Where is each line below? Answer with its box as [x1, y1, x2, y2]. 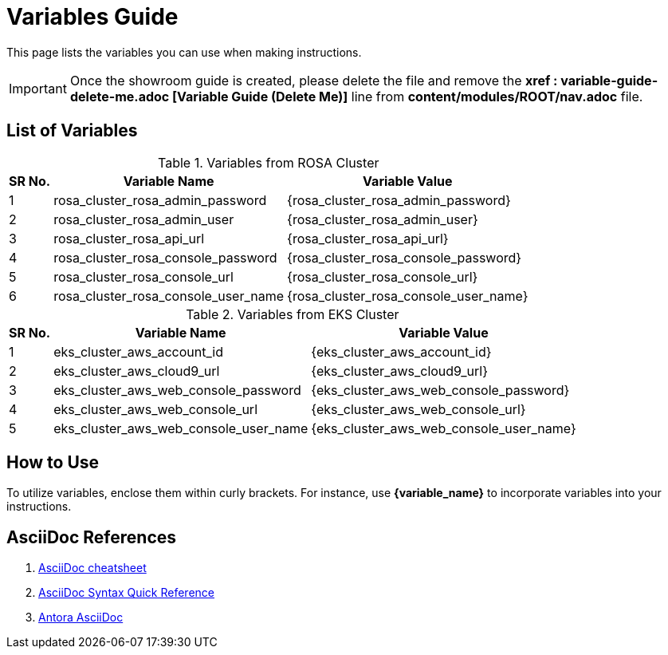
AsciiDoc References [6, 527, 177, 547]
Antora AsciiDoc [38, 610, 124, 625]
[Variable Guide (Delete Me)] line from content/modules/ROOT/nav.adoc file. [172, 88, 643, 105]
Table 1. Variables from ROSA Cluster [158, 154, 379, 171]
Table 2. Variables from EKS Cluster [186, 306, 399, 322]
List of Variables [6, 120, 138, 141]
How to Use [6, 452, 100, 473]
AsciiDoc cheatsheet [38, 561, 147, 575]
